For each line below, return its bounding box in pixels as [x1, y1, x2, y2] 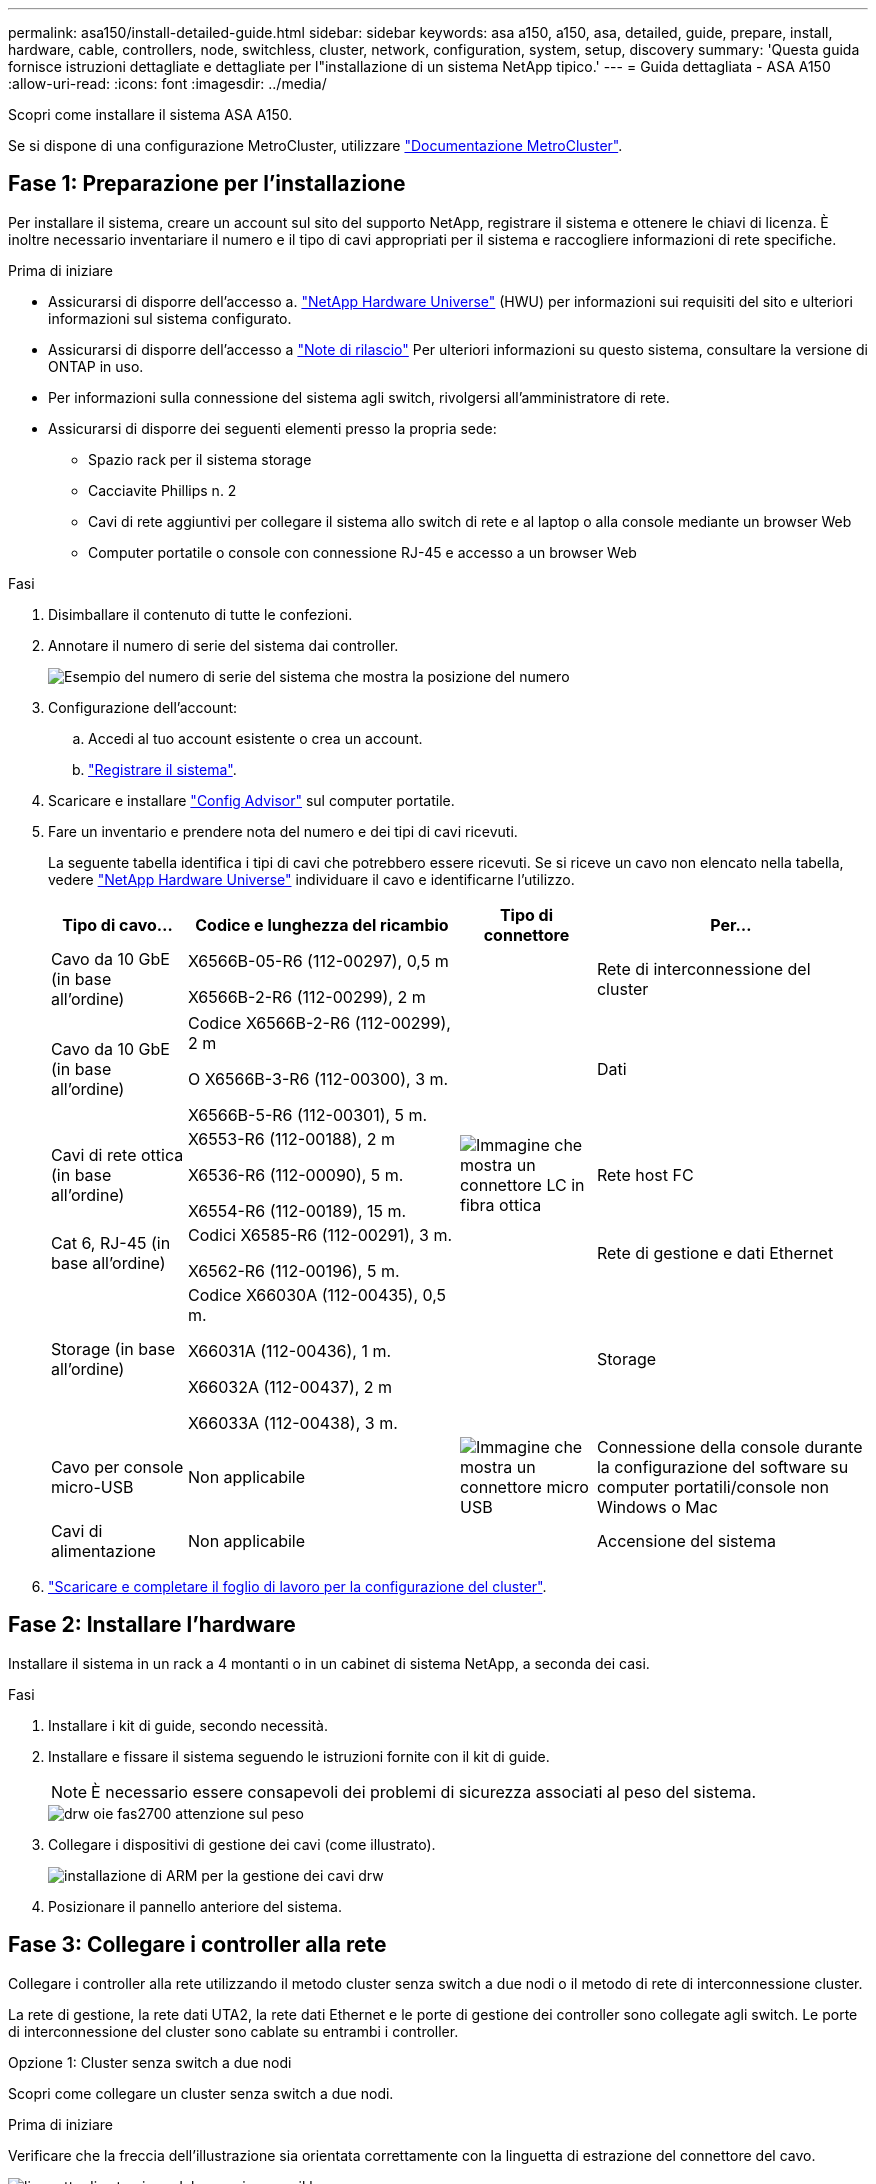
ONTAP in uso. [48, 357, 144, 375]
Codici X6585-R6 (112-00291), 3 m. [187, 1224, 452, 1245]
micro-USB [51, 1476, 134, 1497]
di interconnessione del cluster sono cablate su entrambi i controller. [8, 2022, 459, 2040]
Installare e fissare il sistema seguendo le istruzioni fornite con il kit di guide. [48, 1747, 550, 1765]
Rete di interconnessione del [596, 958, 811, 979]
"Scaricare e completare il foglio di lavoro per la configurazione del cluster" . [48, 1577, 547, 1595]
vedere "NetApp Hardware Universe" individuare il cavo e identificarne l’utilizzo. [48, 870, 575, 888]
